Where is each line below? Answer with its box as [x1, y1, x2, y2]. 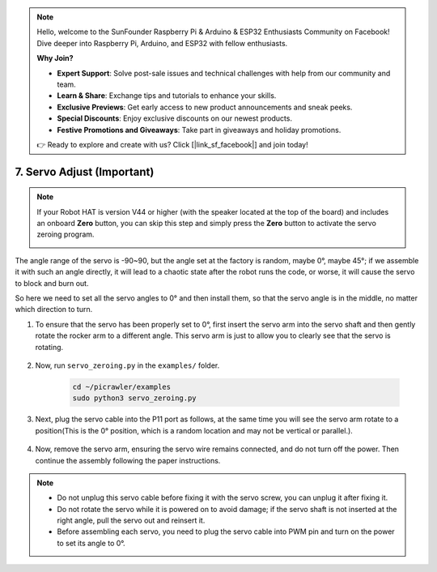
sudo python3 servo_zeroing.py [72, 394, 197, 403]
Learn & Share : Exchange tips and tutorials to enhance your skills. [57, 91, 277, 100]
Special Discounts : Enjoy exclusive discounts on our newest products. [57, 113, 293, 123]
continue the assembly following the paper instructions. [35, 455, 221, 465]
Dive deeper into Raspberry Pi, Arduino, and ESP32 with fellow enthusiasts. [36, 38, 288, 48]
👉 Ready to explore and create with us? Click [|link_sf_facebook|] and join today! [36, 139, 308, 149]
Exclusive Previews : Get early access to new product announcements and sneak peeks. [57, 102, 353, 112]
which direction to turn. [15, 305, 93, 314]
